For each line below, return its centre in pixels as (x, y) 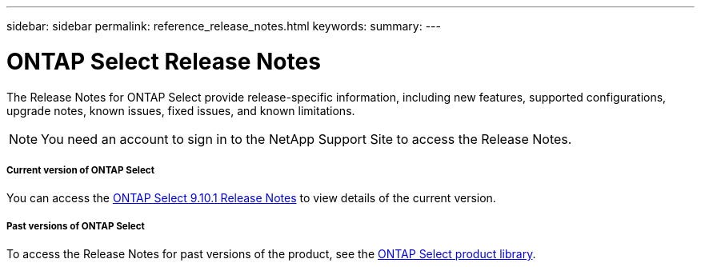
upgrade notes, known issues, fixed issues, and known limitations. (181, 110)
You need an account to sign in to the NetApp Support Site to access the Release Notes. (306, 139)
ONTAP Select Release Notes (164, 61)
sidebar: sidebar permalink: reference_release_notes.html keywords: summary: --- (224, 26)
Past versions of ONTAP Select (76, 226)
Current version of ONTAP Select (80, 170)
